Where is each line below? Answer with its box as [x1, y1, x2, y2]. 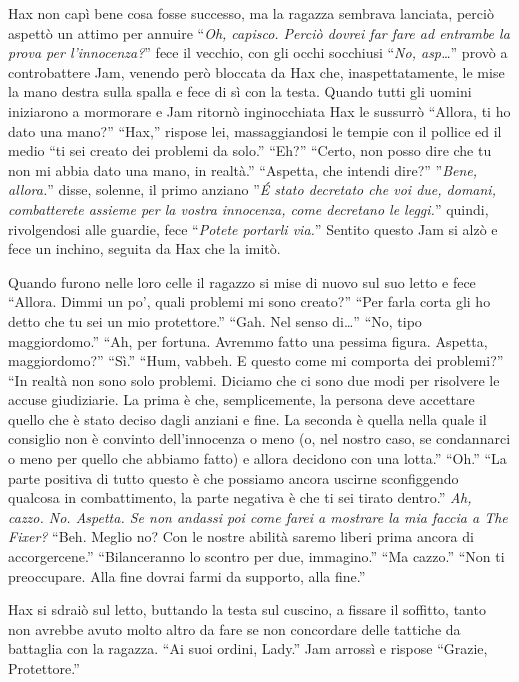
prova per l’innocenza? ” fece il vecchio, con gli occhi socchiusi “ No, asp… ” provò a [8, 42, 508, 63]
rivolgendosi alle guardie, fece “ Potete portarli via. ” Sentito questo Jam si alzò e [8, 218, 498, 239]
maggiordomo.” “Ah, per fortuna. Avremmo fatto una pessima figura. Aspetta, [8, 330, 488, 351]
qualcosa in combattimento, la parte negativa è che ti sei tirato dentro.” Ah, [8, 487, 472, 508]
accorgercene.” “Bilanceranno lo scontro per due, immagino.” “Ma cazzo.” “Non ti [8, 546, 505, 567]
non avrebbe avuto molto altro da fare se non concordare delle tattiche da [8, 618, 461, 639]
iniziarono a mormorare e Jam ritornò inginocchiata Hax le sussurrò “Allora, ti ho [8, 100, 511, 121]
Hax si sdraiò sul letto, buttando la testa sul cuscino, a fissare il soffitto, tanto [8, 599, 486, 620]
